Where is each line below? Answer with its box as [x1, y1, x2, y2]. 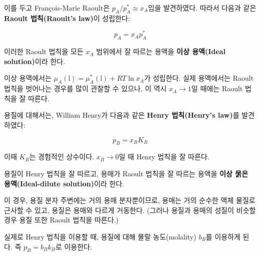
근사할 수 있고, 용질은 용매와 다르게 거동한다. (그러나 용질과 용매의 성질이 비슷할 [4, 204, 256, 215]
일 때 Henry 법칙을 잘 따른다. [119, 151, 209, 162]
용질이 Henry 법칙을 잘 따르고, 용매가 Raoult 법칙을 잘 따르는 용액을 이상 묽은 [4, 168, 248, 179]
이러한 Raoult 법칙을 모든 [4, 46, 84, 57]
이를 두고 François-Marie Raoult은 [4, 3, 110, 13]
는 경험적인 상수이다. [29, 151, 94, 162]
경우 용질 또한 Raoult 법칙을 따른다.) [4, 214, 119, 225]
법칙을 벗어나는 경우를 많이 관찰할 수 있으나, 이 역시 [4, 83, 167, 94]
